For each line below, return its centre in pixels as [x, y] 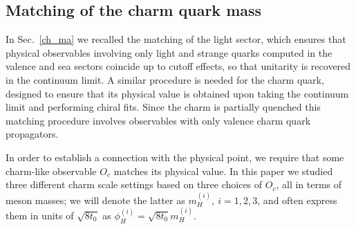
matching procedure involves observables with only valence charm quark [158, 120]
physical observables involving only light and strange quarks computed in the [169, 52]
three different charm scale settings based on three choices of [134, 184]
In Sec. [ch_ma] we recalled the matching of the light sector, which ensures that [176, 39]
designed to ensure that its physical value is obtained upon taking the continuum [177, 93]
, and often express [297, 200]
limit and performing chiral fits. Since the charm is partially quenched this [163, 107]
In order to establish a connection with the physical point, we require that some [175, 157]
